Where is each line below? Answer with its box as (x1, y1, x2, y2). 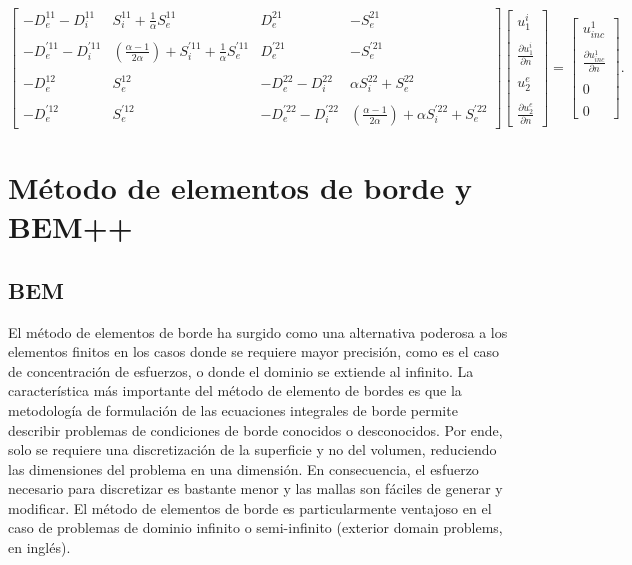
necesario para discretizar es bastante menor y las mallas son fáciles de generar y (8, 478, 503, 499)
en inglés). (8, 537, 71, 558)
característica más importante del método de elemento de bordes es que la (8, 380, 462, 401)
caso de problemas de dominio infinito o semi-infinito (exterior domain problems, (8, 517, 503, 538)
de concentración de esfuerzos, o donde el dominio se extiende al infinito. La (8, 360, 474, 381)
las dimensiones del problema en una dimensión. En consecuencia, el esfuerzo (8, 458, 479, 479)
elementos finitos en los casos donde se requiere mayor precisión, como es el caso (8, 341, 500, 362)
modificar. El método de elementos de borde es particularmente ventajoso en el (8, 497, 492, 518)
